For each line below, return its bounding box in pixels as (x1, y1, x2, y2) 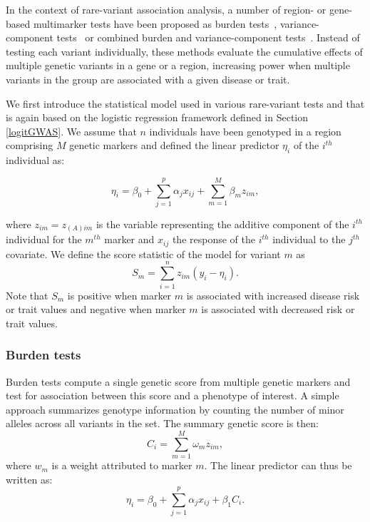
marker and (104, 232, 155, 247)
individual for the (6, 232, 82, 247)
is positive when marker (67, 287, 172, 302)
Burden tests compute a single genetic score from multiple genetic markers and (6, 374, 351, 389)
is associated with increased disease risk (186, 287, 360, 302)
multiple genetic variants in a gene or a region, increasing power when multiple (6, 58, 350, 73)
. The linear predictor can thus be (204, 458, 352, 473)
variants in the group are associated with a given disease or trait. (6, 71, 290, 86)
